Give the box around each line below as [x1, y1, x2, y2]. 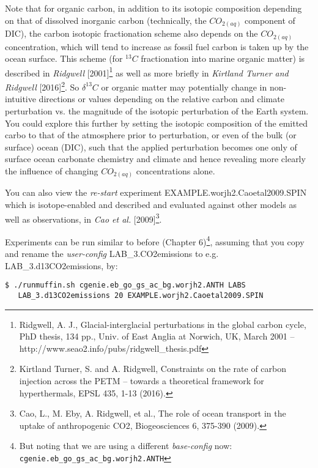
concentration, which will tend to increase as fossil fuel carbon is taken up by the [5, 40, 309, 53]
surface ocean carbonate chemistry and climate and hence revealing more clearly [5, 152, 306, 165]
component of [245, 13, 295, 26]
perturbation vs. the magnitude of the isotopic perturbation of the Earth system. [5, 104, 309, 117]
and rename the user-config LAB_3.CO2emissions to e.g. [5, 247, 219, 260]
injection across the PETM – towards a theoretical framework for [19, 374, 264, 387]
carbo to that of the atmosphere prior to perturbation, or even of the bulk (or [5, 128, 297, 141]
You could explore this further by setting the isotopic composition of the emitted [5, 116, 308, 129]
